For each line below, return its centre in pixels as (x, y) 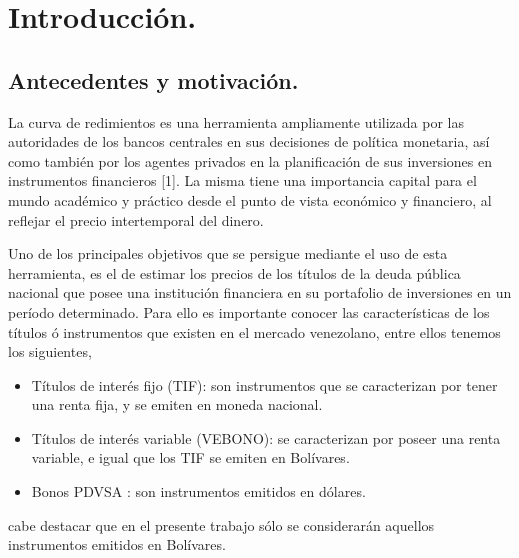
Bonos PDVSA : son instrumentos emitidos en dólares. (198, 491)
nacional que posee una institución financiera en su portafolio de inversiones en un (260, 292)
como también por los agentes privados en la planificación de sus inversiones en (250, 160)
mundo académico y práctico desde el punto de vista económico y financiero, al (250, 199)
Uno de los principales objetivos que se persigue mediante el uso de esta (228, 253)
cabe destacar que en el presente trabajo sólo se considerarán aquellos (221, 524)
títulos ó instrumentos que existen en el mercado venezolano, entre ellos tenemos (254, 331)
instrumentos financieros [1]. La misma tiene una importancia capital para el (242, 180)
